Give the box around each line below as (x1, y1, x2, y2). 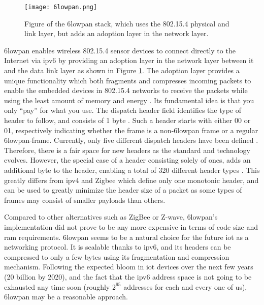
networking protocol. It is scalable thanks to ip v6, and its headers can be (4, 241, 231, 252)
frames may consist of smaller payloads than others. (4, 194, 166, 205)
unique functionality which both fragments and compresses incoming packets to (4, 75, 251, 85)
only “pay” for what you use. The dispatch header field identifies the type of (4, 105, 241, 115)
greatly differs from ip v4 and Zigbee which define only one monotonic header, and (4, 174, 259, 185)
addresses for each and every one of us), (123, 281, 247, 292)
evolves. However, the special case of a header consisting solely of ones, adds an (4, 155, 251, 165)
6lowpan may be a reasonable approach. (4, 291, 128, 302)
